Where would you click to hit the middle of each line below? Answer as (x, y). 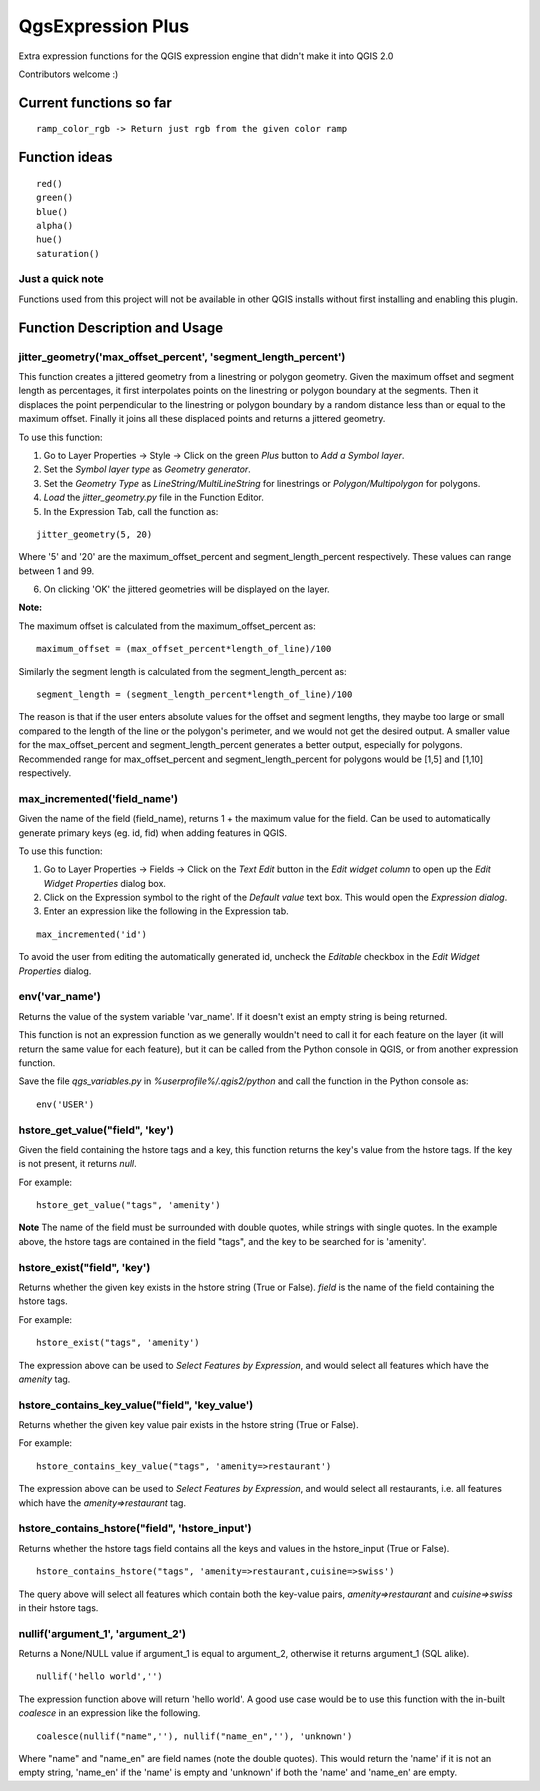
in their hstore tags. (58, 1607)
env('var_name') (60, 997)
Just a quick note (61, 279)
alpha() (55, 225)
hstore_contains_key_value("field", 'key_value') (136, 1405)
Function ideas (66, 157)
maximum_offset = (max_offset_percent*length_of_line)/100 (184, 649)
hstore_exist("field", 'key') (84, 1267)
